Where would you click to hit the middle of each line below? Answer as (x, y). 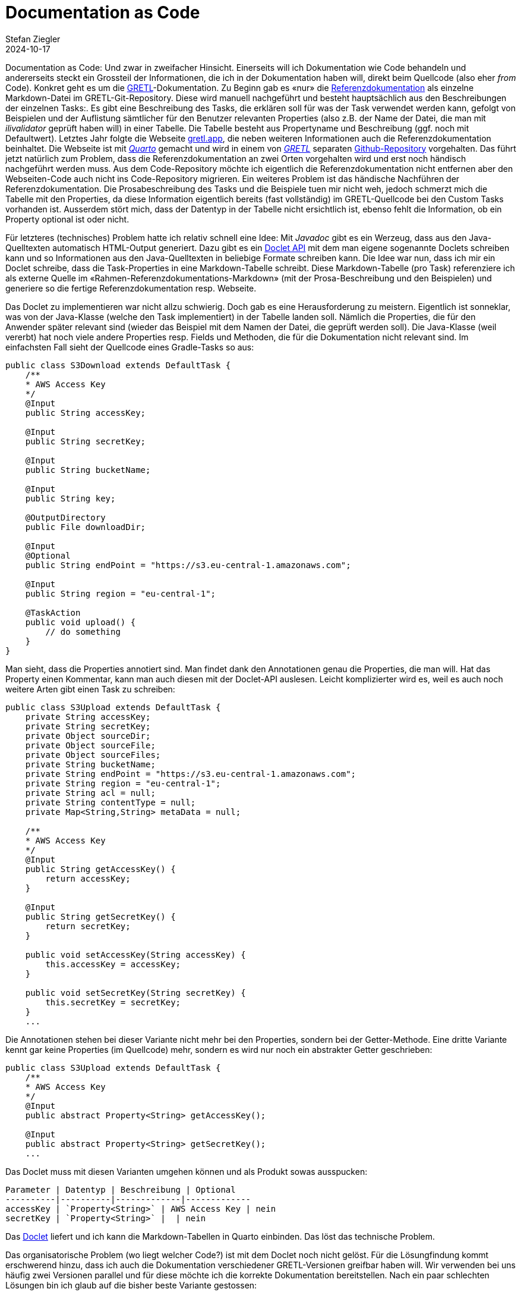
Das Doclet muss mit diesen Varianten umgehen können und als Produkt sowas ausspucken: (187, 1171)
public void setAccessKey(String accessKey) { (135, 954)
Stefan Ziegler (33, 39)
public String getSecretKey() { (100, 916)
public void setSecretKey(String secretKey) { (135, 993)
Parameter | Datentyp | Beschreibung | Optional (121, 1189)
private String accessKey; (88, 717)
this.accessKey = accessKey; (113, 964)
